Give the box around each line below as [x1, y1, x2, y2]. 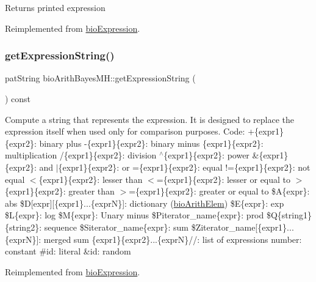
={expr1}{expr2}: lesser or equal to [156, 173, 291, 185]
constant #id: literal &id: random [5, 245, 131, 258]
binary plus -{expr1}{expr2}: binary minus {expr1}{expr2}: [39, 136, 264, 149]
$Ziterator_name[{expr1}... [191, 220, 294, 233]
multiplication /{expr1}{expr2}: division [5, 149, 157, 161]
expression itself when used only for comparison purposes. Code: [5, 125, 245, 138]
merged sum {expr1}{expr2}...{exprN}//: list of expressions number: [43, 232, 302, 245]
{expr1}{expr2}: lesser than [38, 173, 143, 185]
